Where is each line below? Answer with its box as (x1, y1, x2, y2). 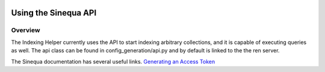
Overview (11, 26, 40, 35)
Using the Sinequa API (11, 8, 97, 18)
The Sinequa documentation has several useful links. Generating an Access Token (11, 58, 215, 65)
